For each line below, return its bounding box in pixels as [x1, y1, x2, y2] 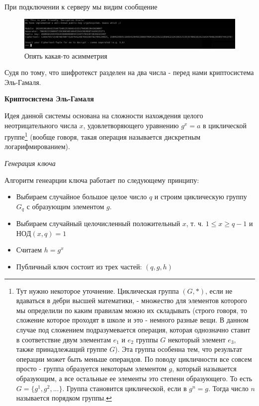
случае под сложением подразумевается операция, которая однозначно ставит [16, 325, 251, 335]
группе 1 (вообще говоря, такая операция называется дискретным [4, 130, 201, 142]
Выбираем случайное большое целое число [16, 191, 147, 202]
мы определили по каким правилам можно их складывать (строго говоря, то [16, 305, 248, 315]
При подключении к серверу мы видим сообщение [4, 1, 158, 11]
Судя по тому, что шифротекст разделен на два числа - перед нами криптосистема [4, 67, 254, 78]
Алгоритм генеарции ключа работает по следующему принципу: [4, 174, 199, 185]
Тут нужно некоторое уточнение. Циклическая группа [16, 285, 179, 296]
